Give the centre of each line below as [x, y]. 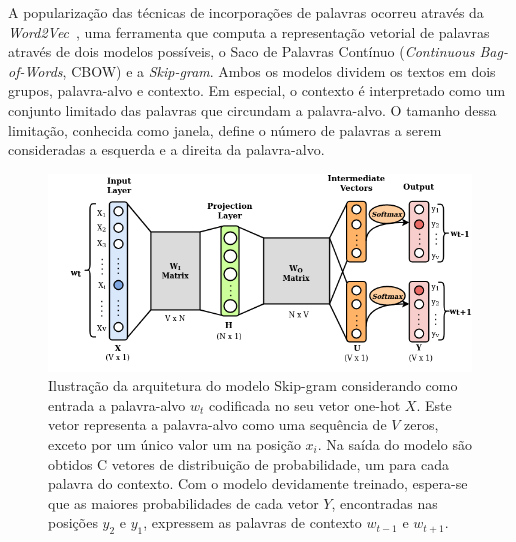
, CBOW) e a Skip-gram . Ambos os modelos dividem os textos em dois [279, 70]
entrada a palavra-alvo [117, 404]
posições [73, 522]
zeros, [421, 424]
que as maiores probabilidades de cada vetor [183, 502]
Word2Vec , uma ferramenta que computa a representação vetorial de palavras [249, 31]
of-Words [35, 70]
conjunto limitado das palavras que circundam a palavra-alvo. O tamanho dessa [252, 109]
